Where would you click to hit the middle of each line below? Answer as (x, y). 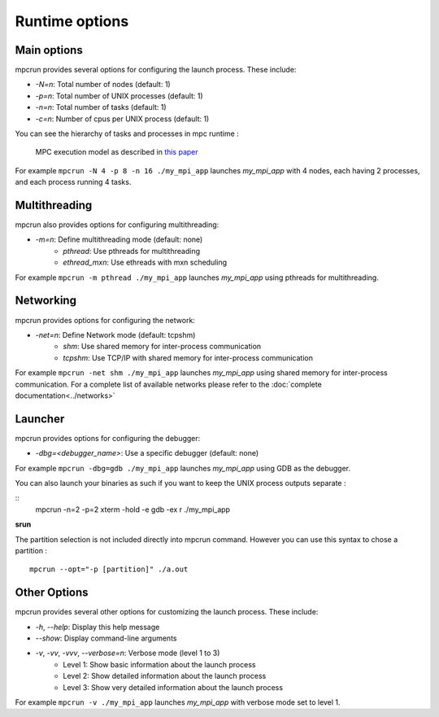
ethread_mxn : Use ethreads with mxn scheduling (145, 262)
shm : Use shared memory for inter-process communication (162, 347)
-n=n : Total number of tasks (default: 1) (101, 107)
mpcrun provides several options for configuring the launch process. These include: (156, 70)
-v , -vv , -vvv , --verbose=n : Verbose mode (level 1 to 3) (128, 653)
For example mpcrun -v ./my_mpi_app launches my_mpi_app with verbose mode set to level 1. (178, 702)
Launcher (40, 419)
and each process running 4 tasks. (73, 182)
